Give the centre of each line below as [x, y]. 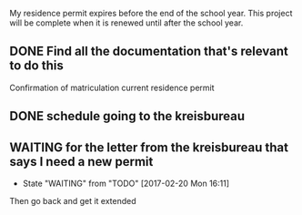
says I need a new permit [81, 162]
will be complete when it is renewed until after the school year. [126, 23]
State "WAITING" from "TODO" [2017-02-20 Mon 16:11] [126, 184]
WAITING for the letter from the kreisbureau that [149, 147]
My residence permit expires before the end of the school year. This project [151, 13]
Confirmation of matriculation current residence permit [112, 87]
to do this [36, 66]
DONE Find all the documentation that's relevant [149, 51]
